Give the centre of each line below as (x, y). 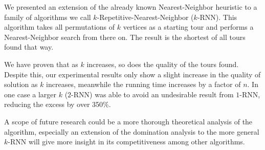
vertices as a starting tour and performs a (188, 27)
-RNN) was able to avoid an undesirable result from (152, 94)
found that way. (29, 47)
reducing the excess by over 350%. (58, 104)
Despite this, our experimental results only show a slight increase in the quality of (132, 74)
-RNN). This (217, 17)
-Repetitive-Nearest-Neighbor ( (145, 17)
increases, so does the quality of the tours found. (163, 64)
